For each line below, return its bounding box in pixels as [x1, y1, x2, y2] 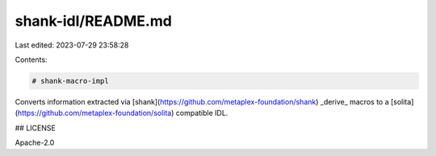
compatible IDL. [175, 109, 228, 118]
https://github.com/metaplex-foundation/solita [17, 109, 172, 118]
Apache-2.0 [15, 138, 55, 148]
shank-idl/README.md [15, 12, 173, 30]
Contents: [15, 55, 48, 64]
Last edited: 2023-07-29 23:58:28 [15, 40, 129, 50]
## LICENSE [15, 123, 56, 133]
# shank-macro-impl [31, 76, 109, 85]
